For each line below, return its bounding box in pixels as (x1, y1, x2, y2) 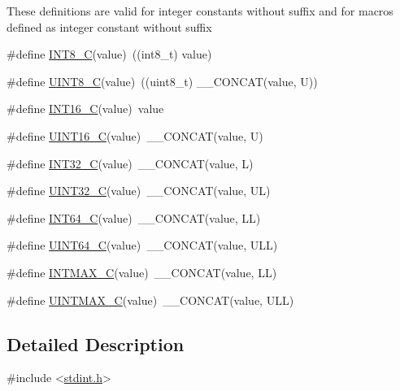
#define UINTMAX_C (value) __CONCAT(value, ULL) (7, 291, 294, 308)
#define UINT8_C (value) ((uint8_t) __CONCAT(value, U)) (7, 72, 318, 89)
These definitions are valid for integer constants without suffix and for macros (7, 2, 393, 19)
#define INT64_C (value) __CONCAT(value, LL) (7, 209, 261, 226)
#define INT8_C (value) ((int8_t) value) (7, 46, 212, 63)
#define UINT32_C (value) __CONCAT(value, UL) (7, 182, 271, 199)
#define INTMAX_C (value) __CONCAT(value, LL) (7, 263, 277, 280)
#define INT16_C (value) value (7, 100, 164, 117)
